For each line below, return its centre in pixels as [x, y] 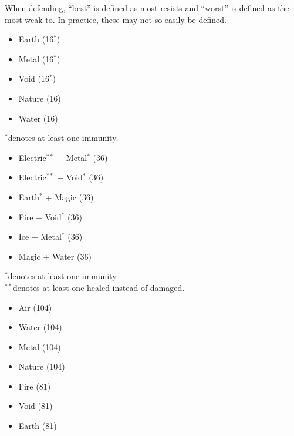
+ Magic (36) [70, 197]
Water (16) [38, 118]
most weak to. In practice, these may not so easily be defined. [116, 19]
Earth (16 [36, 39]
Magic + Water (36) [55, 256]
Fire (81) [35, 386]
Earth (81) [38, 426]
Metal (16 [36, 58]
